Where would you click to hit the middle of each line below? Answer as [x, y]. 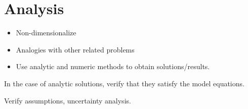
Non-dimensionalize [46, 33]
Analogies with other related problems [75, 49]
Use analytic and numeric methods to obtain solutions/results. [113, 66]
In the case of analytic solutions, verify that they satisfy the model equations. [124, 83]
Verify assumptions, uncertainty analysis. [68, 100]
